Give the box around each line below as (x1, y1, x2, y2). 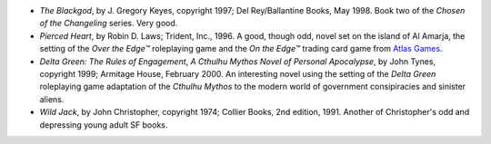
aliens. (39, 93, 65, 104)
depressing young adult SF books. (39, 119, 168, 130)
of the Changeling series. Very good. (39, 18, 178, 29)
